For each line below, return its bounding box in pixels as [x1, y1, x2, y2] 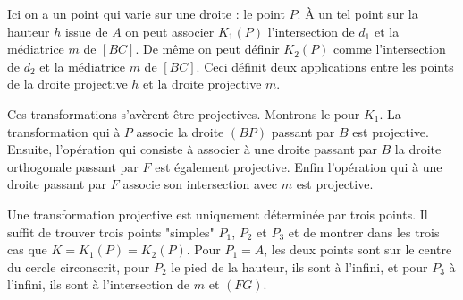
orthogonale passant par [7, 157, 139, 176]
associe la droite [136, 122, 224, 141]
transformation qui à [7, 122, 121, 141]
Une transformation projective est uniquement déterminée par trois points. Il [7, 204, 428, 223]
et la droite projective [143, 74, 262, 93]
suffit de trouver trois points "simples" [7, 222, 215, 241]
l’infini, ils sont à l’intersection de [7, 275, 190, 294]
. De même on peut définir [135, 39, 280, 58]
